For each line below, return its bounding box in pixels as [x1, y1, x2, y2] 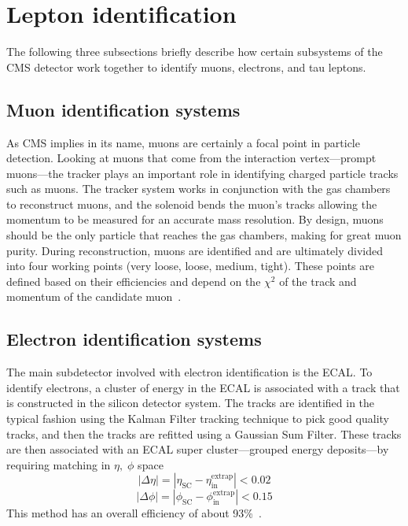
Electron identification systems [6, 327, 262, 351]
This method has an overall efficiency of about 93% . [6, 505, 262, 521]
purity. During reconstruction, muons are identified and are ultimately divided [6, 242, 383, 258]
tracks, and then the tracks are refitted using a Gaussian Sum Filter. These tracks [6, 425, 402, 442]
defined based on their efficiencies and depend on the [6, 272, 261, 289]
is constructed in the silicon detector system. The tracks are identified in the [6, 394, 375, 411]
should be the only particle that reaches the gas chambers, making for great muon [6, 227, 402, 243]
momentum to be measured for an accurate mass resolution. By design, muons [6, 211, 384, 228]
